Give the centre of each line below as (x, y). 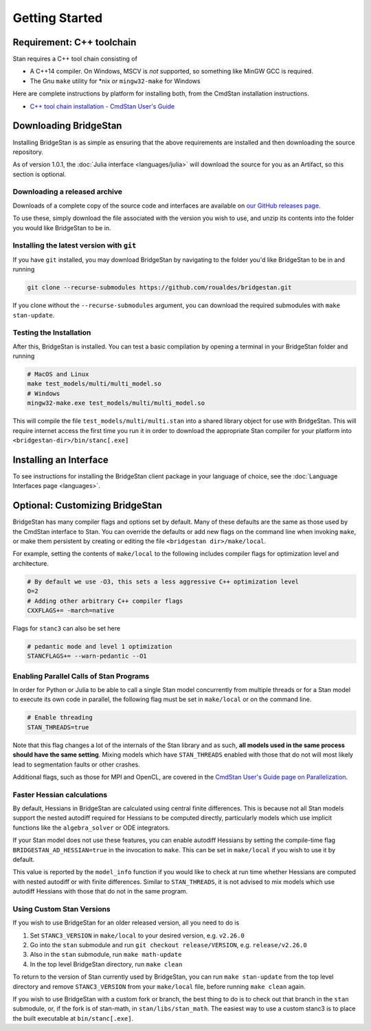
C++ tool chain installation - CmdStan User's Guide (102, 106)
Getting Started (58, 18)
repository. (28, 152)
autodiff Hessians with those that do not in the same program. (100, 891)
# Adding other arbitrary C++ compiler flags (105, 601)
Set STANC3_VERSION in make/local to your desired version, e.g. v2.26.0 (137, 935)
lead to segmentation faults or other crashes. (76, 764)
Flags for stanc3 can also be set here (66, 628)
